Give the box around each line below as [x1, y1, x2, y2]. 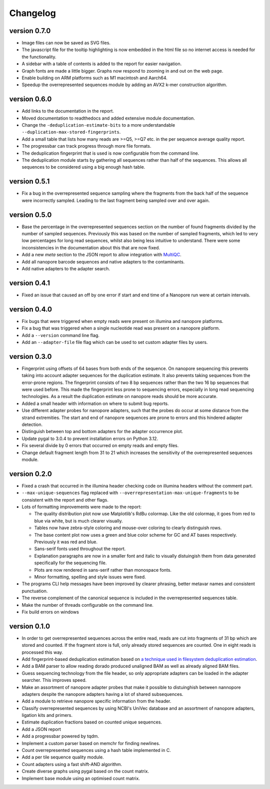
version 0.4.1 [9, 278, 50, 287]
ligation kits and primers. [21, 712, 72, 718]
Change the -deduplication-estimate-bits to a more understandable [21, 122, 175, 128]
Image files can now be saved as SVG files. [21, 40, 111, 46]
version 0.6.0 [9, 95, 52, 104]
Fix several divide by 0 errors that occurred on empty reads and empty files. [21, 443, 179, 449]
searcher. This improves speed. [21, 677, 87, 683]
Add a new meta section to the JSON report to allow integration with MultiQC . [21, 252, 182, 258]
